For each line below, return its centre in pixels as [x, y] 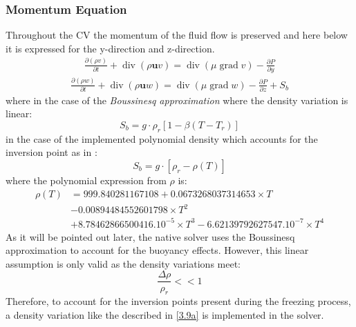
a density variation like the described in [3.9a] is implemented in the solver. [165, 314]
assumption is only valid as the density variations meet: [123, 263]
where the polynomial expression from [86, 180]
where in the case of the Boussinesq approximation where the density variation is [177, 100]
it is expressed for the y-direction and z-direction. [110, 48]
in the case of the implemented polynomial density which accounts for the [162, 138]
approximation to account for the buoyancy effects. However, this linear [157, 250]
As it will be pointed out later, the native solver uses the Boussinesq [150, 236]
